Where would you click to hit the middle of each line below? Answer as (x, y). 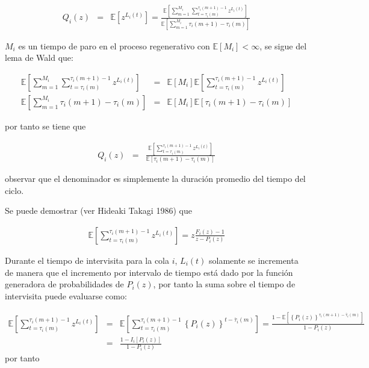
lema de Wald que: (39, 58)
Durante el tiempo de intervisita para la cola (87, 260)
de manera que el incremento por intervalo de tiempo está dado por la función (149, 272)
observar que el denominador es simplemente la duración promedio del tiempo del (155, 179)
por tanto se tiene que (45, 126)
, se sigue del (283, 45)
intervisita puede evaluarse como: (66, 295)
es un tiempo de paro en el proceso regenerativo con (114, 45)
